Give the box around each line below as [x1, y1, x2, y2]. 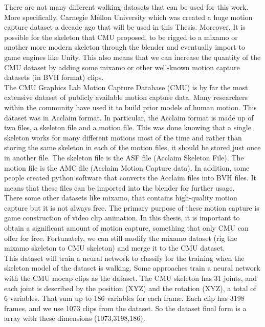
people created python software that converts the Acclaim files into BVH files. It [4, 172, 256, 183]
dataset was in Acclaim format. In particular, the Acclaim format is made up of [4, 112, 254, 122]
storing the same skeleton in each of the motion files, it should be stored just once [4, 142, 261, 153]
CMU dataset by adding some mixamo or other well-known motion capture [4, 62, 240, 72]
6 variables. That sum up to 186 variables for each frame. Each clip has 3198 [4, 293, 245, 303]
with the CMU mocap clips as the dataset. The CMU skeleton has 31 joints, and [4, 273, 257, 283]
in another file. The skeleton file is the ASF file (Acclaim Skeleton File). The [4, 152, 244, 162]
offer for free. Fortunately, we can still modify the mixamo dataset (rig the [4, 232, 237, 243]
